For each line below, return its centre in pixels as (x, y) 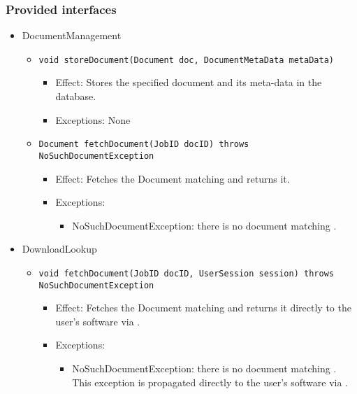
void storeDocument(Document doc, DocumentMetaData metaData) (186, 60)
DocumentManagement (72, 35)
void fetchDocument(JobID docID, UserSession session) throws (186, 273)
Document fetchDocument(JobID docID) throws (144, 145)
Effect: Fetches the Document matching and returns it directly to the (203, 308)
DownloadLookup (59, 249)
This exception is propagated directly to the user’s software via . (210, 382)
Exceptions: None (93, 119)
